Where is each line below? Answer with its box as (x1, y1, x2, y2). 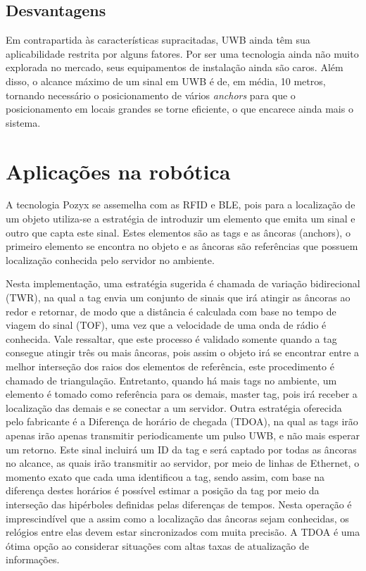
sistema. (6, 115, 41, 130)
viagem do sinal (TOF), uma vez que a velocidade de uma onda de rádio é (6, 318, 327, 332)
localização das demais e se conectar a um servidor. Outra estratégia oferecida (6, 400, 342, 415)
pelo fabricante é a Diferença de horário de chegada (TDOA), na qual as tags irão (6, 414, 358, 429)
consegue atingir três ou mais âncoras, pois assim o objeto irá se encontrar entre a (6, 345, 360, 360)
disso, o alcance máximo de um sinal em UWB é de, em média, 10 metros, (6, 73, 326, 88)
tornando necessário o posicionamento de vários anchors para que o (6, 87, 296, 102)
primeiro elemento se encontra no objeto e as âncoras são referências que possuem (6, 239, 358, 253)
